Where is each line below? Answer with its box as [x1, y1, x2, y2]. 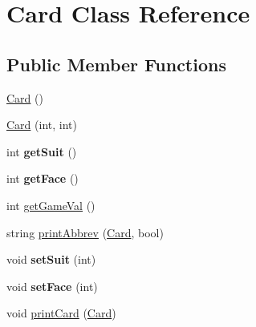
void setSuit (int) [6, 251, 96, 268]
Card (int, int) [6, 116, 77, 133]
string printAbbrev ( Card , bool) [6, 224, 164, 240]
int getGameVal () [6, 196, 95, 213]
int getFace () [6, 170, 79, 187]
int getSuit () [6, 143, 77, 159]
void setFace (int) [6, 277, 98, 294]
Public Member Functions [6, 51, 226, 76]
